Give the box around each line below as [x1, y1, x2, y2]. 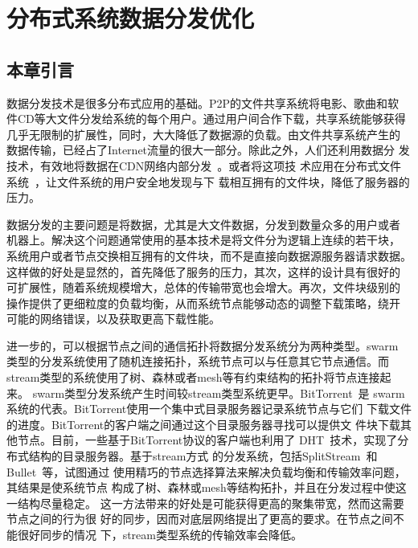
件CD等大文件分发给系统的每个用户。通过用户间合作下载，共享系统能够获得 [6, 110, 406, 127]
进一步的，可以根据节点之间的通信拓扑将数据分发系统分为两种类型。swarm [6, 337, 399, 354]
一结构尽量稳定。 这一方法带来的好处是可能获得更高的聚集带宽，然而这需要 [6, 494, 404, 511]
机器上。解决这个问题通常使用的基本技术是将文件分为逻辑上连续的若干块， [6, 231, 400, 248]
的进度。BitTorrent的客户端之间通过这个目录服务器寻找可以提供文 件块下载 [6, 415, 400, 432]
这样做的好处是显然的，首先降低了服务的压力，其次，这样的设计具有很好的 [6, 263, 400, 280]
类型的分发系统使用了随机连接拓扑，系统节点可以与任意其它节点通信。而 [6, 353, 389, 370]
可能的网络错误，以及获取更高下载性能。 [6, 310, 220, 327]
